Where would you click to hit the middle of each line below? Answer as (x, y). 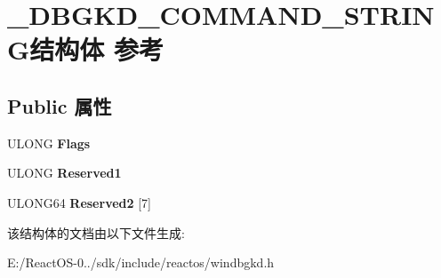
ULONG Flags (49, 143)
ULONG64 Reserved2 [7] (80, 202)
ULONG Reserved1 (64, 173)
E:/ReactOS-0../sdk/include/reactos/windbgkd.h (141, 262)
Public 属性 (60, 105)
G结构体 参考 (86, 49)
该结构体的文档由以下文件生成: (96, 232)
